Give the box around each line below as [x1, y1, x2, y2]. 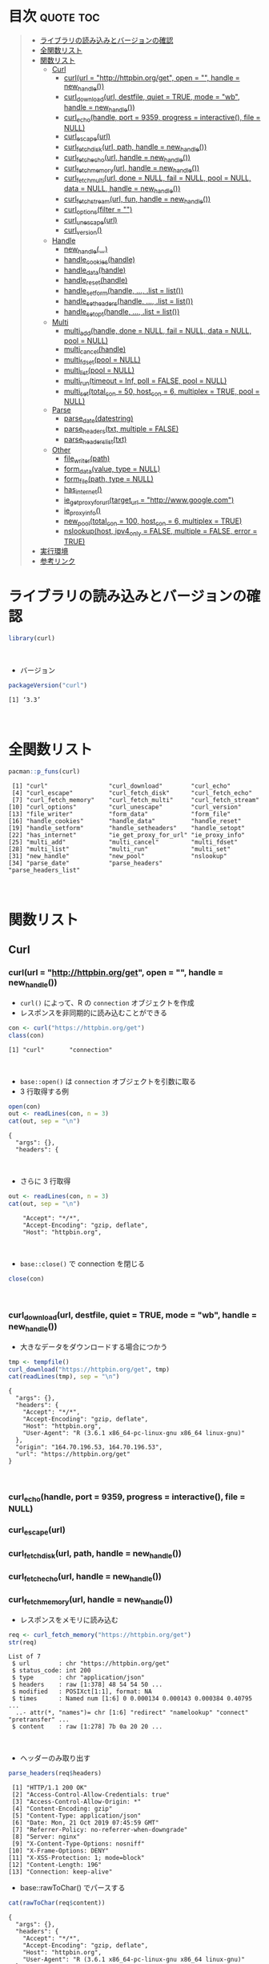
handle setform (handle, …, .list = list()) [63, 286, 184, 297]
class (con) [8, 1031, 45, 1039]
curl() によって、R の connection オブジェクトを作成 [19, 998, 195, 1007]
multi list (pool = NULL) [63, 365, 134, 377]
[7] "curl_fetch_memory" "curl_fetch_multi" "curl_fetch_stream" [11, 796, 260, 804]
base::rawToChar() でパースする [19, 1883, 126, 1893]
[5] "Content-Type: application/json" [11, 1812, 142, 1820]
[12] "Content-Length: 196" [8, 1861, 102, 1869]
